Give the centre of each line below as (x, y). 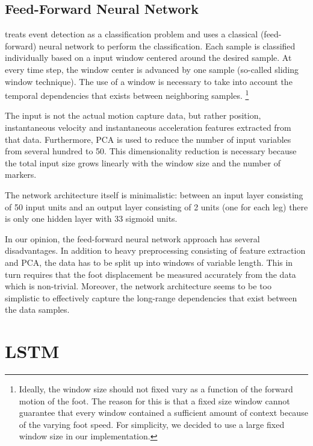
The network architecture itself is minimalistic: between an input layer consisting (154, 194)
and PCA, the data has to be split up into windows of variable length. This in (149, 262)
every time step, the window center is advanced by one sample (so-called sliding (152, 69)
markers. (21, 174)
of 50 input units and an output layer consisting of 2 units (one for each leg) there (156, 206)
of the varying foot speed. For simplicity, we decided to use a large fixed (152, 424)
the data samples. (37, 309)
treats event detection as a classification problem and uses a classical (132, 34)
